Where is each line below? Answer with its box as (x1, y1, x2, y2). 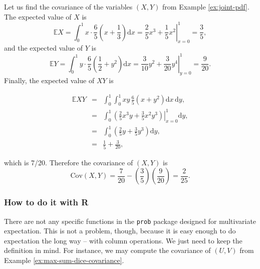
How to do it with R (4, 196, 89, 208)
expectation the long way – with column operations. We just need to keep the (4, 235, 242, 245)
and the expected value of (4, 43, 83, 53)
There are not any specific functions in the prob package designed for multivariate (4, 215, 256, 226)
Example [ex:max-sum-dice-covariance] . (4, 255, 124, 265)
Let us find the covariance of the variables (4, 2, 133, 12)
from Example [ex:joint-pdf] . (162, 2, 249, 12)
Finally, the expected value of (4, 75, 95, 86)
